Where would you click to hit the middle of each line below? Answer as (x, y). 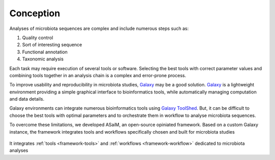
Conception (35, 13)
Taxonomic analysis (43, 59)
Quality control (38, 38)
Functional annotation (45, 52)
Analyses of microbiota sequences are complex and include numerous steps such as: (99, 28)
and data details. (27, 99)
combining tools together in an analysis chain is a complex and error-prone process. (98, 75)
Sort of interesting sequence (52, 45)
